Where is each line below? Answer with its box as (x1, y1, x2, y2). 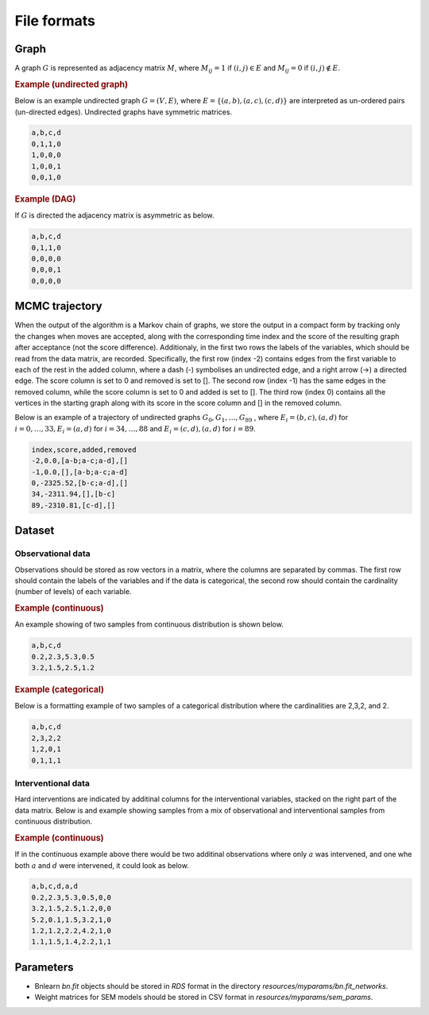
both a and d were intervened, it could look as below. (14, 860, 190, 870)
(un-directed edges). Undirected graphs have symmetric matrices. (14, 107, 233, 117)
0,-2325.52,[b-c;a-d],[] (31, 479, 129, 488)
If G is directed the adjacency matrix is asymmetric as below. (14, 210, 214, 220)
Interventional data (14, 778, 91, 789)
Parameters (14, 960, 74, 974)
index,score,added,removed (31, 445, 137, 454)
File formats (14, 12, 95, 29)
